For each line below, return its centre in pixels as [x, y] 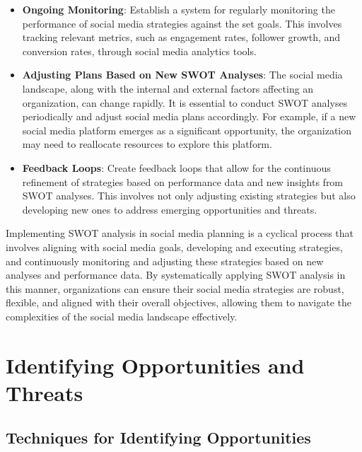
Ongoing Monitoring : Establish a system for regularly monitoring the [179, 9]
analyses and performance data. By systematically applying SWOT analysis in [176, 275]
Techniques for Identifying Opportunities [158, 437]
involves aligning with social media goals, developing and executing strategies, [174, 247]
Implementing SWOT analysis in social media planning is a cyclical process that [180, 233]
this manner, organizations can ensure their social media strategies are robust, [175, 288]
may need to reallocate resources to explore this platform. [147, 144]
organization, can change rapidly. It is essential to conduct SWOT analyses [185, 102]
